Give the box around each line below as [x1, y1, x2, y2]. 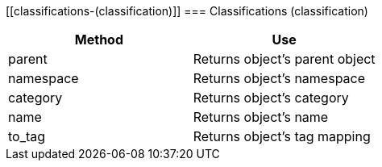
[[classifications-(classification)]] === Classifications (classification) [6, 4, 368, 18]
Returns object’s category [193, 90, 349, 106]
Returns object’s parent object [193, 51, 376, 67]
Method [74, 31, 123, 48]
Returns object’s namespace [193, 70, 366, 86]
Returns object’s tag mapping [193, 128, 371, 144]
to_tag [8, 128, 46, 144]
